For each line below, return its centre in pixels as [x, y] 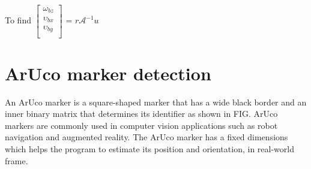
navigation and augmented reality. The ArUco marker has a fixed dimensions [146, 137]
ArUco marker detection [108, 73]
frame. [17, 160]
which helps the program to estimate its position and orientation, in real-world [149, 149]
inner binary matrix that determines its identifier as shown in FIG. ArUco [141, 114]
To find [18, 20]
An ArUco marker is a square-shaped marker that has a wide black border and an [156, 102]
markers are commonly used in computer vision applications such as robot [141, 125]
